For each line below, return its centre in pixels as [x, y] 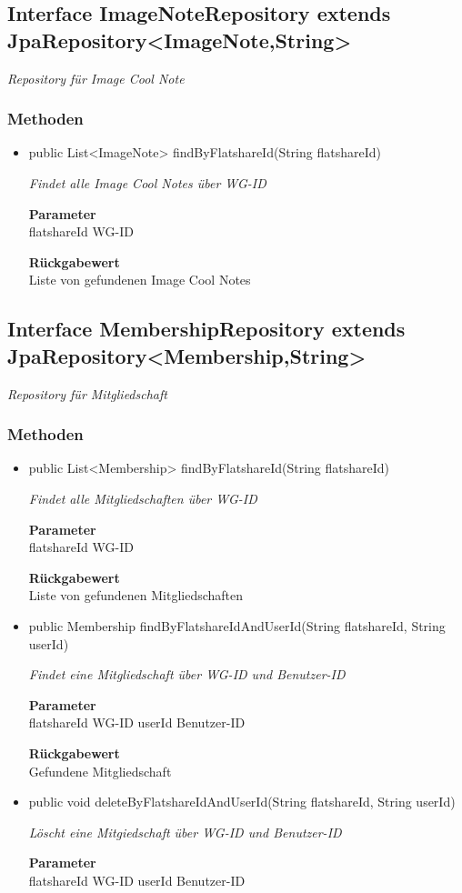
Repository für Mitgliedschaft [87, 393]
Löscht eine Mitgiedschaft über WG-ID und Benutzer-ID [185, 832]
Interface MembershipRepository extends [206, 329]
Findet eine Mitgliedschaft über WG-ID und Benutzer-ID [187, 674]
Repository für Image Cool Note [96, 78]
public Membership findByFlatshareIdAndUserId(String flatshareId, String [237, 625]
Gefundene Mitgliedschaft [100, 771]
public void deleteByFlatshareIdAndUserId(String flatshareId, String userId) [242, 802]
